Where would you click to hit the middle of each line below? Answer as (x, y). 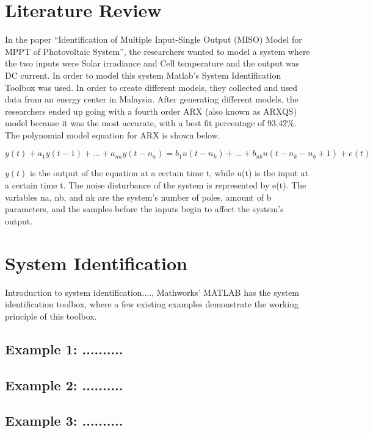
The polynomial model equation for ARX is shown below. (113, 134)
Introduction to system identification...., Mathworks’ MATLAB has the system (152, 292)
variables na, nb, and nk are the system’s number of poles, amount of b (138, 197)
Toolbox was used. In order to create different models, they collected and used (151, 87)
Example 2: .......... (64, 385)
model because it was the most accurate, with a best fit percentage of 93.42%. (151, 123)
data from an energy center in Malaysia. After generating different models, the (152, 99)
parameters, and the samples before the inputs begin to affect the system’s (144, 209)
